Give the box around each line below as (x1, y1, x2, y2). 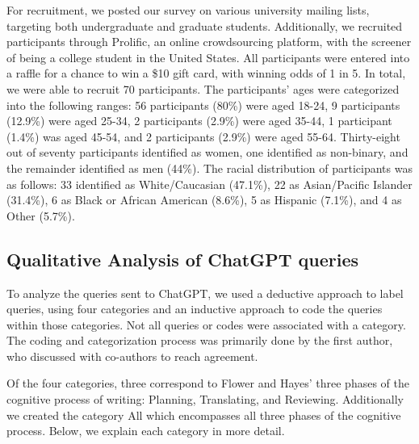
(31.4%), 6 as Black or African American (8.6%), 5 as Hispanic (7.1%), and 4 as (6, 191, 402, 208)
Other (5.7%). (6, 207, 75, 224)
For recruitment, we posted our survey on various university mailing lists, (6, 2, 370, 18)
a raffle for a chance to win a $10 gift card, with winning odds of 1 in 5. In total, (6, 65, 406, 82)
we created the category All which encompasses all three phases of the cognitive (6, 406, 401, 423)
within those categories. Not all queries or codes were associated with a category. (6, 316, 406, 333)
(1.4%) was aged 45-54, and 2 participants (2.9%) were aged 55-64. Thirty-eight (6, 128, 400, 145)
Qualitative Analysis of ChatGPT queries (6, 246, 359, 271)
